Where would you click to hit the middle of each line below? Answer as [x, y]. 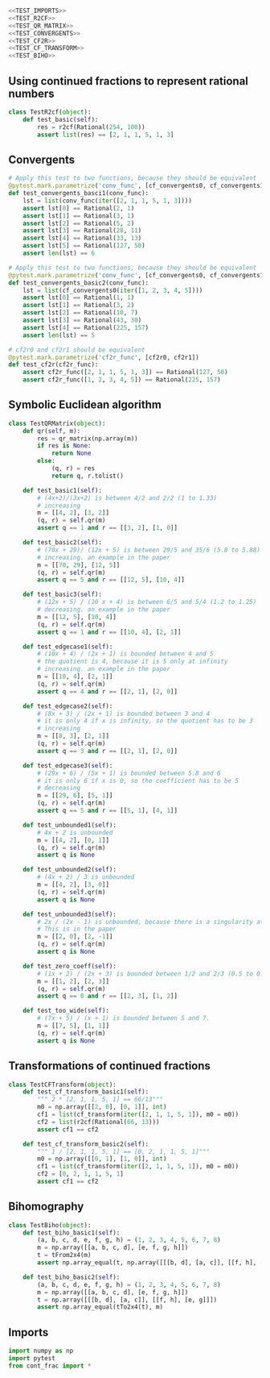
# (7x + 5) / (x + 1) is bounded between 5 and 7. [124, 1018]
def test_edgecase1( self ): [68, 647]
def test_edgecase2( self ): [68, 706]
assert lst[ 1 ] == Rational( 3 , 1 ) [79, 216]
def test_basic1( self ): [63, 490]
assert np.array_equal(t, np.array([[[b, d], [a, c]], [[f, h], [147, 1263]
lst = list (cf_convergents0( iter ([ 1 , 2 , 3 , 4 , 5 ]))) [113, 290]
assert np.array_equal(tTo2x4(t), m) [100, 1307]
